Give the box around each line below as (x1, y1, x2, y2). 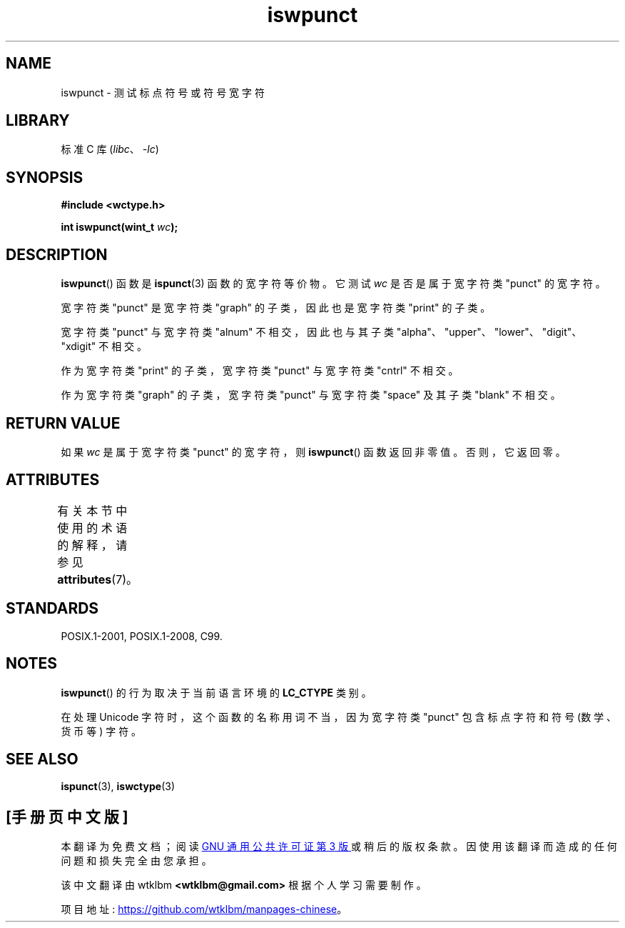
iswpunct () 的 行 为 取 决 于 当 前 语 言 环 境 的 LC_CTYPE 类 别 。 (61, 686, 372, 699)
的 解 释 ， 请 (57, 537, 128, 552)
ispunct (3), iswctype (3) (61, 780, 175, 793)
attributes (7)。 (57, 572, 138, 587)
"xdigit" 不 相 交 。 (61, 340, 148, 353)
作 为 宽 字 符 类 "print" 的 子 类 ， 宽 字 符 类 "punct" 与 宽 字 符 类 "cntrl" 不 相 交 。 (61, 364, 459, 377)
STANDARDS (6, 599, 99, 618)
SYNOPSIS (6, 168, 83, 186)
